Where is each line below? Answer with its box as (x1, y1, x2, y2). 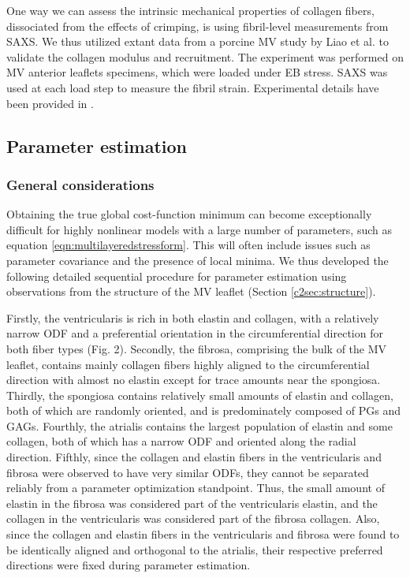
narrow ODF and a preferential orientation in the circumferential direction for (6, 325, 383, 341)
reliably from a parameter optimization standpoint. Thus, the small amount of (6, 479, 385, 496)
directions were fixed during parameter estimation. (6, 557, 251, 573)
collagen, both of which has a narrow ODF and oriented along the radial (6, 433, 356, 449)
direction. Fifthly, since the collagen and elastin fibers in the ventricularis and (6, 449, 382, 465)
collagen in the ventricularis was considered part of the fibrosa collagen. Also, (6, 510, 380, 527)
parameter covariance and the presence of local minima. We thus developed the (6, 252, 389, 268)
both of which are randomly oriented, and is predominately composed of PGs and (6, 402, 401, 419)
